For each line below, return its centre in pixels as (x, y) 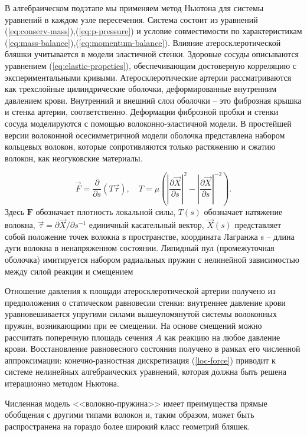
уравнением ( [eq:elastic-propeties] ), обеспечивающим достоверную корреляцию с (151, 65)
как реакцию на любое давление (222, 337)
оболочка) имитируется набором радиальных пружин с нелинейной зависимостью (152, 259)
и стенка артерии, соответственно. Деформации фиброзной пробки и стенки (142, 112)
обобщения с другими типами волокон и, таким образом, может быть (130, 414)
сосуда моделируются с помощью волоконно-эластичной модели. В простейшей (148, 123)
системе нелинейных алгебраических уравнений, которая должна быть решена (146, 371)
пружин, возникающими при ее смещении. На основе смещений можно (133, 325)
